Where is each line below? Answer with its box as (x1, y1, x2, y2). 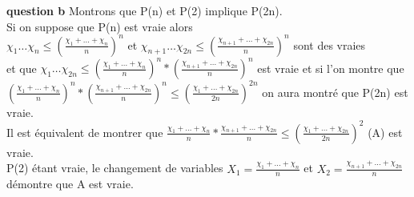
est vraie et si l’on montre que (257, 59, 404, 76)
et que (6, 59, 37, 76)
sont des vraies (293, 36, 366, 53)
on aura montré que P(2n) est (262, 83, 408, 100)
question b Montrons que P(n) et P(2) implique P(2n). (6, 2, 283, 18)
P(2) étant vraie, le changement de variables (6, 159, 223, 176)
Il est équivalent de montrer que (6, 123, 163, 140)
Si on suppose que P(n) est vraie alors (6, 18, 193, 34)
